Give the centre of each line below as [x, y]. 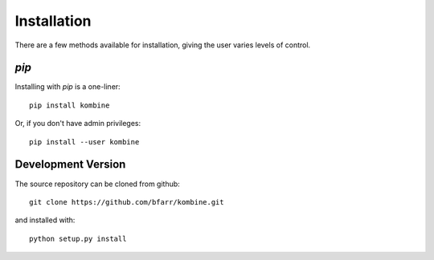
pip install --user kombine [84, 142]
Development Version [70, 165]
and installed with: [45, 220]
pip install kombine [70, 105]
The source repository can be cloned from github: [97, 184]
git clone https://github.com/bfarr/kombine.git [127, 202]
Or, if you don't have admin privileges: [78, 124]
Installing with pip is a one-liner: [68, 87]
